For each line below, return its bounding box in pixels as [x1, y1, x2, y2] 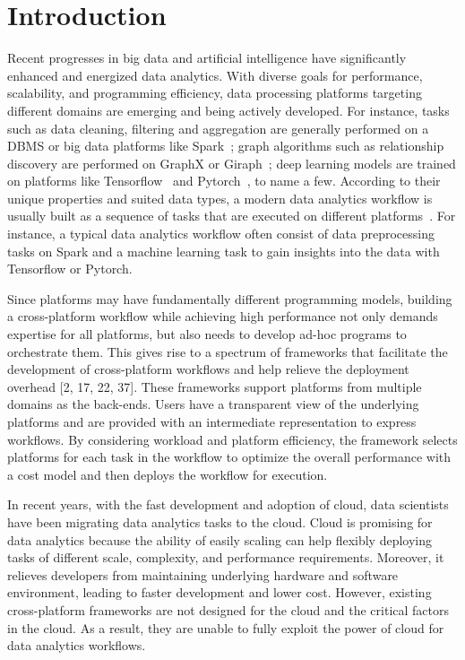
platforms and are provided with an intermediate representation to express [7, 412, 417, 430]
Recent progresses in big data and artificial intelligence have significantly [7, 48, 407, 67]
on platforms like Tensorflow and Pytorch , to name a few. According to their [7, 171, 441, 190]
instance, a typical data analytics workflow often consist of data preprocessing [7, 224, 435, 243]
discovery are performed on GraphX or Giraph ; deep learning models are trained [7, 153, 456, 172]
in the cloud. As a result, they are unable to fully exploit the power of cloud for [7, 618, 444, 637]
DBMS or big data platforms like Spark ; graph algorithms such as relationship [7, 136, 444, 155]
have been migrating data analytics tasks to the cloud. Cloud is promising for [7, 512, 433, 531]
